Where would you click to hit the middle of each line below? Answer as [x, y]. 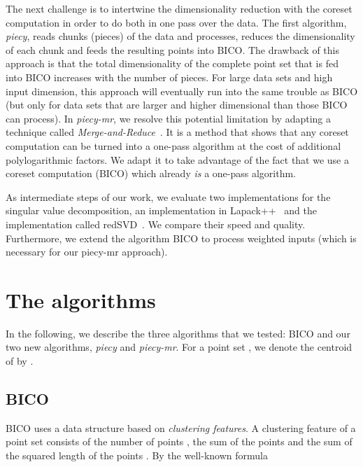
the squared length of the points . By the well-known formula [137, 455]
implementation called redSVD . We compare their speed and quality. [156, 224]
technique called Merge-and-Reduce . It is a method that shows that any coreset [177, 132]
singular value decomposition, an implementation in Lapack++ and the [161, 210]
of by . [20, 361]
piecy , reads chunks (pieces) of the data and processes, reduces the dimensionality [180, 36]
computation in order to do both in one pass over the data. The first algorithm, [176, 22]
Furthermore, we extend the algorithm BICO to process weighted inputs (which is [181, 238]
